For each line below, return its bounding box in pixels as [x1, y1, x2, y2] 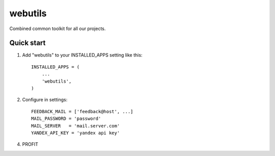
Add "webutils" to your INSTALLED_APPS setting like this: [22, 52, 143, 58]
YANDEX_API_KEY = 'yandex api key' [31, 130, 120, 136]
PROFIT [22, 141, 38, 147]
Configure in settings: [22, 97, 68, 103]
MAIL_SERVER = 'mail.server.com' [31, 123, 120, 128]
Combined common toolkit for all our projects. [9, 25, 106, 32]
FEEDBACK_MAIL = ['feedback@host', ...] [31, 109, 133, 114]
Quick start [9, 39, 46, 47]
